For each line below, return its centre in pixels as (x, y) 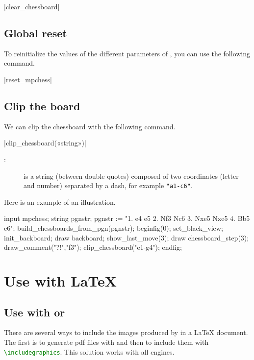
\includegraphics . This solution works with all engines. (89, 351)
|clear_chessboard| (32, 6)
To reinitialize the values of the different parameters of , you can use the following (127, 53)
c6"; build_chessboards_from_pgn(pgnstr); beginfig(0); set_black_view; (114, 228)
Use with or (35, 312)
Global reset (36, 33)
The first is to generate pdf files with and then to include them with (106, 342)
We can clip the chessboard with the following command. (90, 126)
